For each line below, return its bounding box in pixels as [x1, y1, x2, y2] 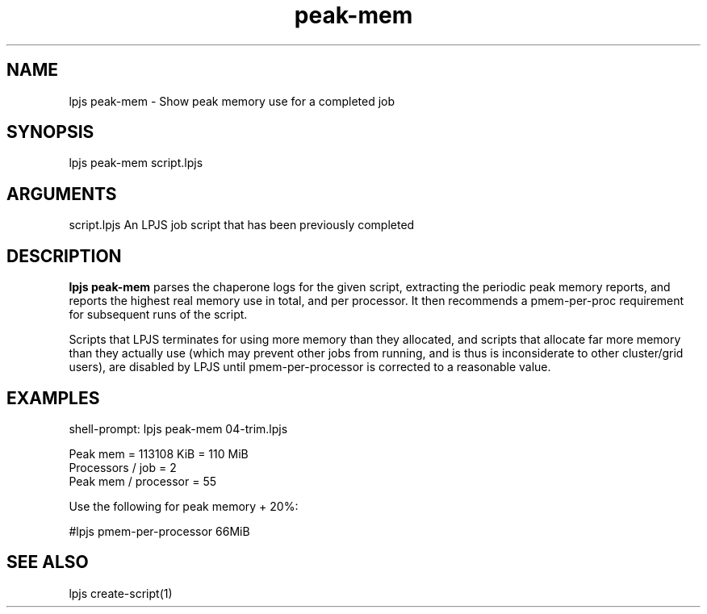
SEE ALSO [6, 552, 89, 573]
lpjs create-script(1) [69, 586, 173, 600]
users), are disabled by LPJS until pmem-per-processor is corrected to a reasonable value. [69, 360, 551, 374]
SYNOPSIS [6, 122, 94, 143]
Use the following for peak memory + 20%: [69, 499, 299, 513]
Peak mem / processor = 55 [69, 474, 217, 488]
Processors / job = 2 [69, 460, 177, 474]
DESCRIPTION [6, 245, 122, 266]
